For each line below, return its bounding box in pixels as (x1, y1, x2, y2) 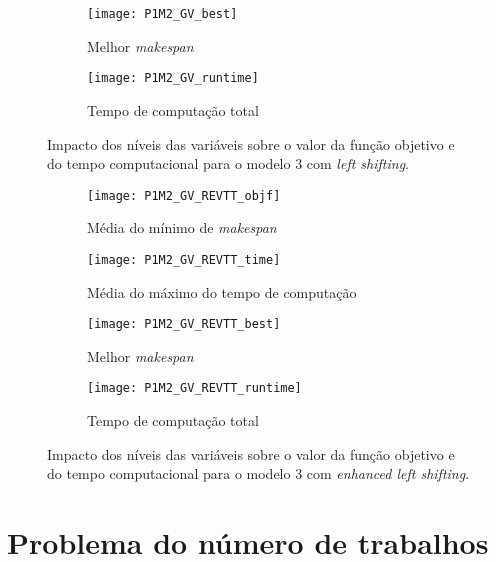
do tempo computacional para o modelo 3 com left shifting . (47, 153, 409, 174)
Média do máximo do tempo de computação (87, 281, 357, 302)
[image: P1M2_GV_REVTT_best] (87, 317, 281, 332)
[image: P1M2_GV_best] (87, 7, 238, 21)
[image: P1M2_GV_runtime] (87, 71, 259, 86)
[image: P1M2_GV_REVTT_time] (87, 252, 281, 267)
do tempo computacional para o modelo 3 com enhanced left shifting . (47, 463, 470, 484)
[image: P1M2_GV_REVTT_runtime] (87, 381, 302, 396)
